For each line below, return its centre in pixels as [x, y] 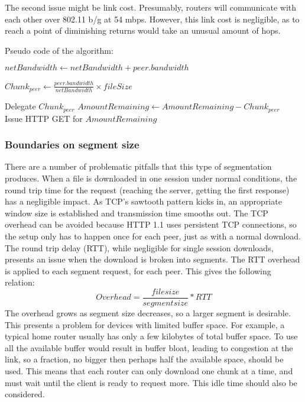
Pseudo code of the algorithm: [59, 50]
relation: [20, 282]
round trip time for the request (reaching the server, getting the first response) [147, 189]
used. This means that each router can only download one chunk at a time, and [149, 370]
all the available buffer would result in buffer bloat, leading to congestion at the [149, 347]
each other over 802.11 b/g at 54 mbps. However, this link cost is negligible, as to [152, 19]
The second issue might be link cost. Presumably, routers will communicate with [151, 7]
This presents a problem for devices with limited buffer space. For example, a [145, 324]
